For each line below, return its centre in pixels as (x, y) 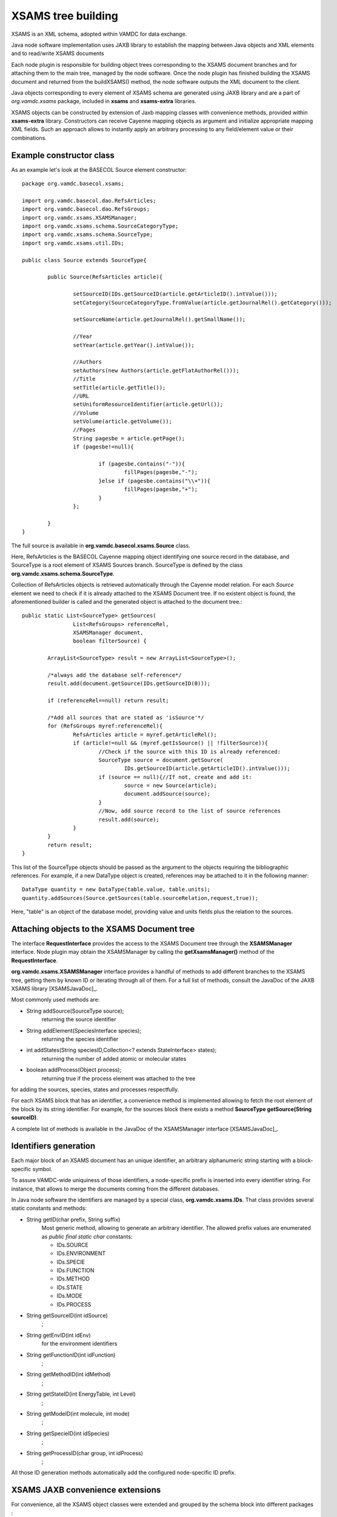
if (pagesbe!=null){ (104, 447)
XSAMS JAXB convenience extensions (86, 1490)
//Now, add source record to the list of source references (190, 811)
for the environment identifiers (79, 1343)
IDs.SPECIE (71, 1262)
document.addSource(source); (167, 794)
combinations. (29, 138)
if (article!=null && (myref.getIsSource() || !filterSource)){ (171, 743)
